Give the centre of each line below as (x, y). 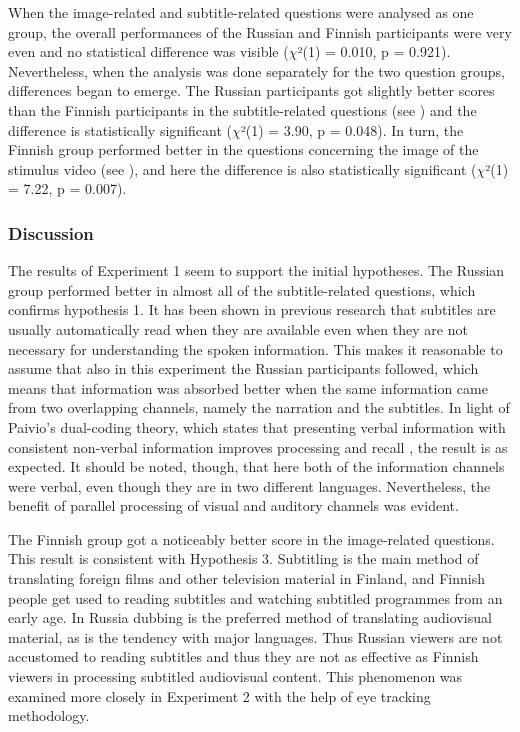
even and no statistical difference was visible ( (148, 51)
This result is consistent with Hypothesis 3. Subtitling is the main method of (243, 558)
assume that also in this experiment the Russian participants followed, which (243, 368)
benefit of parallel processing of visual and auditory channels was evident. (233, 505)
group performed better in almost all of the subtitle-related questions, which (242, 289)
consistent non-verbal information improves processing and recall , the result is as (258, 446)
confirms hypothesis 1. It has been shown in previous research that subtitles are (252, 309)
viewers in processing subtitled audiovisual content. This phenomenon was (235, 676)
